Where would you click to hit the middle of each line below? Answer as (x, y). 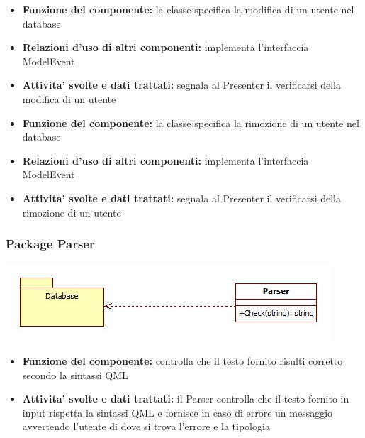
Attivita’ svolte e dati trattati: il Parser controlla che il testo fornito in (186, 399)
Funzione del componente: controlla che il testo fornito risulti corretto (182, 360)
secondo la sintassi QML (75, 374)
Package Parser (50, 244)
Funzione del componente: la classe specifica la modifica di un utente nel (188, 9)
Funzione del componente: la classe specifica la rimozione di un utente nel (191, 122)
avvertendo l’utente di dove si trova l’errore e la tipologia (146, 426)
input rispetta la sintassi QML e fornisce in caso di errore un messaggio (178, 412)
